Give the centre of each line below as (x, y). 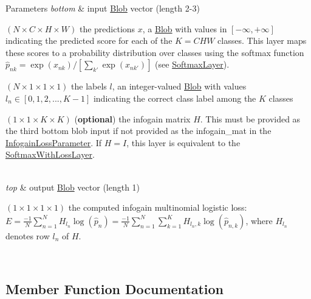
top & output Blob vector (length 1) (73, 187)
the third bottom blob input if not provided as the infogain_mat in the (138, 131)
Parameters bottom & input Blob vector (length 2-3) (103, 8)
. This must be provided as (250, 118)
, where (259, 220)
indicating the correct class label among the (175, 98)
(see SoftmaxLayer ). (192, 64)
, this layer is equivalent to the (183, 142)
